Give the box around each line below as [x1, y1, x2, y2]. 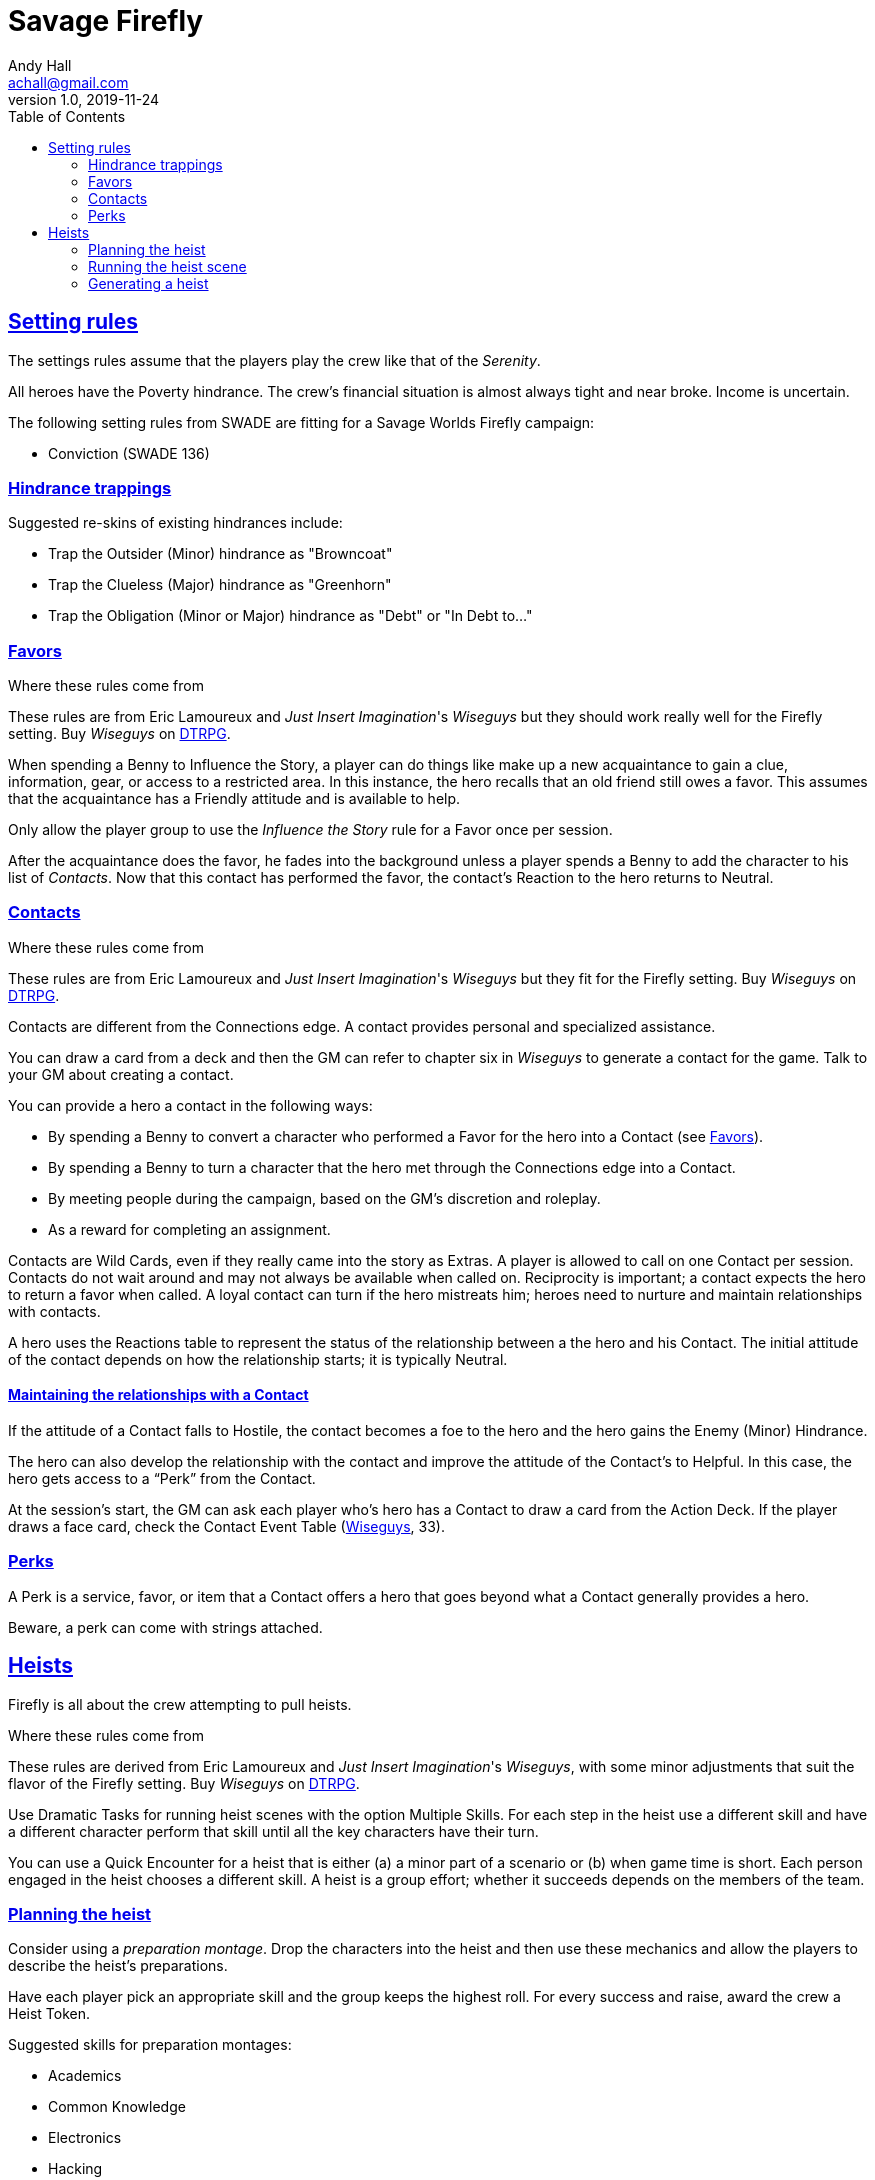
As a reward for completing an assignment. [48, 1220, 331, 1238]
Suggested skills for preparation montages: [8, 2036, 292, 2054]
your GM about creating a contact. [8, 1065, 234, 1083]
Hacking [48, 2160, 103, 2178]
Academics [48, 2067, 122, 2085]
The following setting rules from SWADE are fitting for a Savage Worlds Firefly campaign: [8, 413, 595, 431]
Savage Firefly [8, 4, 204, 38]
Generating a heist [88, 274, 209, 292]
